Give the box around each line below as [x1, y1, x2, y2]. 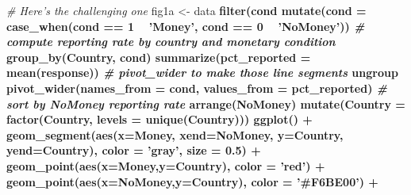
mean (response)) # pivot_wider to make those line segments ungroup [6, 64, 398, 81]
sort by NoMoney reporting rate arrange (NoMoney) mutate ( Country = [6, 95, 405, 112]
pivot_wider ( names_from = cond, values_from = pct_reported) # [6, 79, 388, 96]
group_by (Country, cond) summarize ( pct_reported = [6, 48, 311, 65]
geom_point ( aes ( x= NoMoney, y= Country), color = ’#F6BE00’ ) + [6, 173, 378, 189]
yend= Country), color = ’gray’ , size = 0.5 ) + [6, 142, 261, 159]
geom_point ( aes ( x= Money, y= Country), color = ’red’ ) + [6, 157, 325, 174]
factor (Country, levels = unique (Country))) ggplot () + [6, 111, 313, 128]
